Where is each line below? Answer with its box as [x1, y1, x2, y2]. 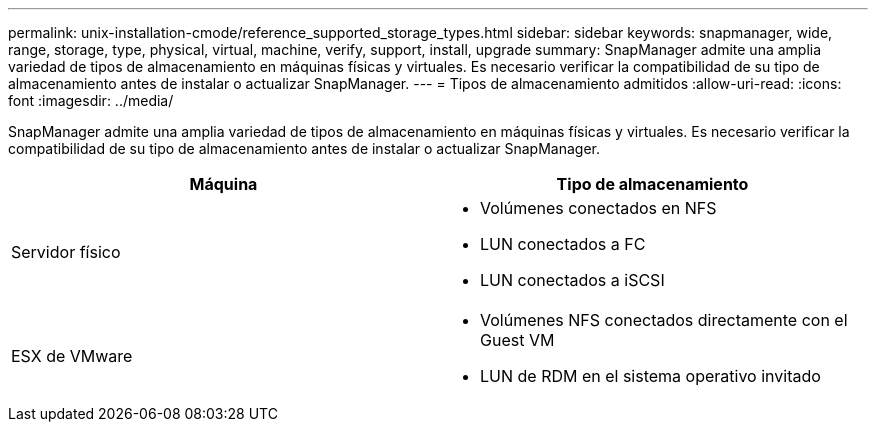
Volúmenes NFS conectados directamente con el [480, 310, 848, 330]
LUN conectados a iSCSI [480, 270, 665, 290]
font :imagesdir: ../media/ [8, 92, 174, 109]
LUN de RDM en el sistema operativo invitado [480, 366, 821, 386]
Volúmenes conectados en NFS [480, 198, 717, 218]
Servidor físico [11, 242, 121, 262]
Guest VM [480, 330, 555, 350]
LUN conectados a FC [480, 234, 646, 254]
